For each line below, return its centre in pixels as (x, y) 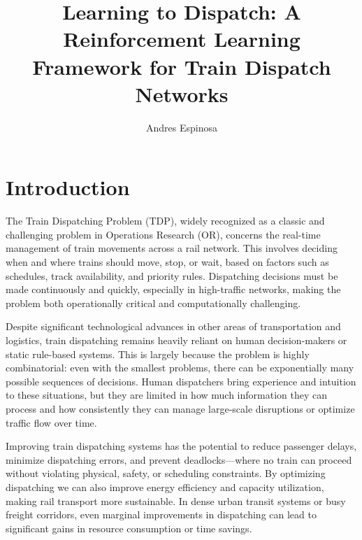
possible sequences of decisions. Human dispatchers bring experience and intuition (181, 381)
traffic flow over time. (51, 422)
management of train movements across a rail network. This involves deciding (172, 248)
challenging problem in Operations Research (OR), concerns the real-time (163, 234)
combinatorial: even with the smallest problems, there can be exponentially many (180, 368)
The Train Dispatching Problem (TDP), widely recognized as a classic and (165, 221)
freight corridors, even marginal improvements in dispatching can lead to (161, 514)
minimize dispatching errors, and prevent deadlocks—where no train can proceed (179, 459)
